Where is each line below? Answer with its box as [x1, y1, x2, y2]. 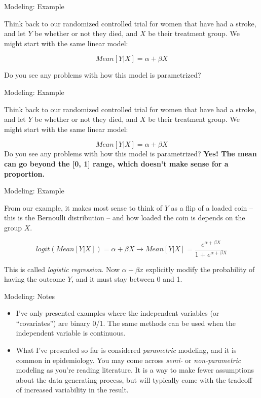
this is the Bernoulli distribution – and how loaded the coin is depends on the [4, 212, 245, 223]
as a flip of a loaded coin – [171, 202, 253, 213]
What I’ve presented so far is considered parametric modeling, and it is [16, 345, 237, 355]
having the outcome [4, 274, 65, 284]
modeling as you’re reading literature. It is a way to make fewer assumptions [16, 364, 254, 375]
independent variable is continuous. [16, 327, 126, 338]
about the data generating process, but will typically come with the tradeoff [16, 374, 252, 385]
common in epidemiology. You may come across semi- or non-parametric [16, 354, 241, 365]
